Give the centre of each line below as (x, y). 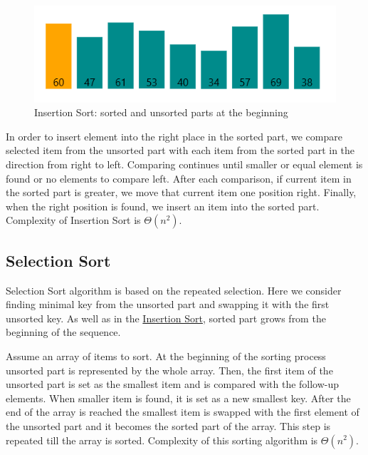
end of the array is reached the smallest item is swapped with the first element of (183, 412)
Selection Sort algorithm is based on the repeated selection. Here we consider (174, 290)
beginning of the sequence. (63, 332)
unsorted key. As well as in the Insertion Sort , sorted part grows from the (166, 318)
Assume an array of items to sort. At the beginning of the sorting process (166, 356)
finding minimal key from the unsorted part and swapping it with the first (168, 304)
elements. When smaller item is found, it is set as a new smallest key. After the (178, 398)
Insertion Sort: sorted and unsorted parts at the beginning (161, 112)
